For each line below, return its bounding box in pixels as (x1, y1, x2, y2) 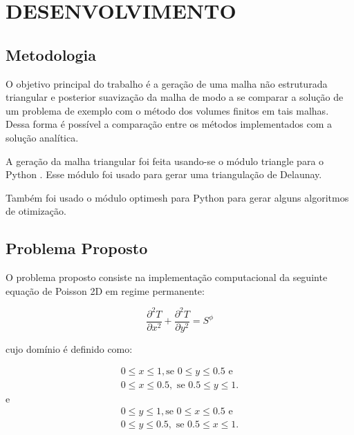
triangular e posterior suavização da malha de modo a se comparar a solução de (6, 90, 344, 104)
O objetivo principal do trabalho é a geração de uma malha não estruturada (6, 76, 328, 90)
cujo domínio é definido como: (6, 341, 133, 356)
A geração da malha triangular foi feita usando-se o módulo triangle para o (6, 153, 324, 168)
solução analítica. (6, 130, 79, 144)
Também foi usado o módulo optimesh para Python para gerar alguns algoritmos (6, 190, 349, 204)
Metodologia (6, 43, 96, 65)
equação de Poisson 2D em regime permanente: (6, 283, 205, 298)
